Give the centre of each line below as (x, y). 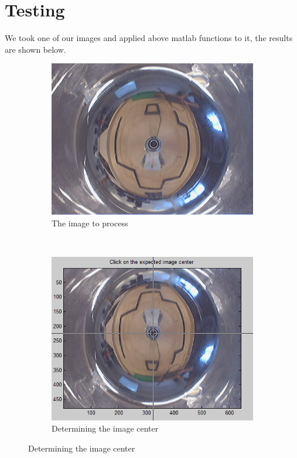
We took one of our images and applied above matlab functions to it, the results (149, 38)
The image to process (90, 223)
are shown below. (35, 49)
